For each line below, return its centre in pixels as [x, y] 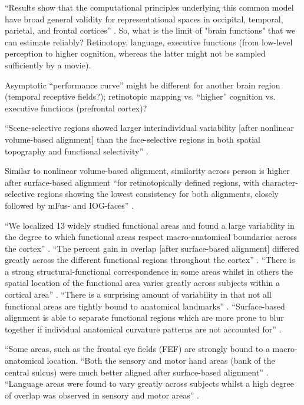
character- [280, 182]
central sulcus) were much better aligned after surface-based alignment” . [137, 372]
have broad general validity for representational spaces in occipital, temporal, [144, 19]
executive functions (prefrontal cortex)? [76, 108]
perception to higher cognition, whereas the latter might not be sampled [135, 53]
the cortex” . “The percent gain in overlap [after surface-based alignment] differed [152, 248]
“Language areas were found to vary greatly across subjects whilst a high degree [149, 383]
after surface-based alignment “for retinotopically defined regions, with [132, 182]
